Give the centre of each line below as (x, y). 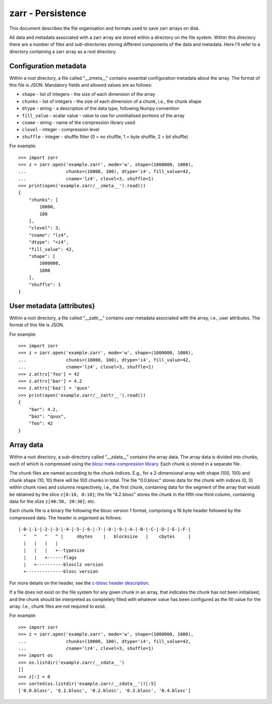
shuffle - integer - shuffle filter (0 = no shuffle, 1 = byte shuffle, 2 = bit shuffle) (105, 137)
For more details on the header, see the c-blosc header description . (79, 583)
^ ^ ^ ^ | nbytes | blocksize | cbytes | (107, 536)
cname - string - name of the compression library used (79, 122)
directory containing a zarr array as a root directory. (63, 51)
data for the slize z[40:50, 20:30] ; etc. (52, 501)
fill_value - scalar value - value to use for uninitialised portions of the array (103, 115)
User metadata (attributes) (52, 306)
